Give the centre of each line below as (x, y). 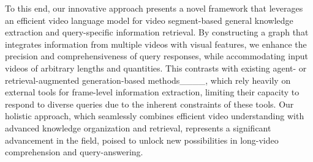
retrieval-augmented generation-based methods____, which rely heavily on (148, 80)
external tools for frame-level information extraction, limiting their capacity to (152, 92)
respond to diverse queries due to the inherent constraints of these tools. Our (149, 104)
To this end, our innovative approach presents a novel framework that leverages (154, 8)
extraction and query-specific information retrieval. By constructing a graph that (157, 32)
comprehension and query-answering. (74, 152)
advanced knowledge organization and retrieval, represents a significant (138, 127)
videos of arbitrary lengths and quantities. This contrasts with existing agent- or (156, 68)
